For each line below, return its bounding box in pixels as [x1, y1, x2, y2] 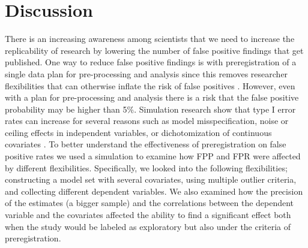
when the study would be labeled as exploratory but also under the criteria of [5, 220, 291, 232]
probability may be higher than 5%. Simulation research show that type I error [5, 102, 296, 115]
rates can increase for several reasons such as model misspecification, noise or [5, 114, 289, 127]
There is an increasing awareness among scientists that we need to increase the [5, 32, 295, 45]
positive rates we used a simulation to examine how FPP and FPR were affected [5, 150, 301, 162]
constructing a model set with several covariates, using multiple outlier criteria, [5, 173, 297, 186]
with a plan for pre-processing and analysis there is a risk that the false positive [5, 91, 299, 104]
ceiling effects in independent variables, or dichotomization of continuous [5, 126, 272, 138]
